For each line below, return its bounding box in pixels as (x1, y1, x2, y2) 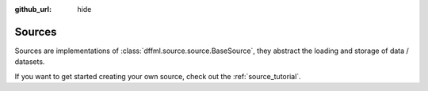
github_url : (14, 5, 52, 13)
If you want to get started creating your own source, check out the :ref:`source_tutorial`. (14, 71, 301, 81)
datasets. (14, 57, 45, 66)
